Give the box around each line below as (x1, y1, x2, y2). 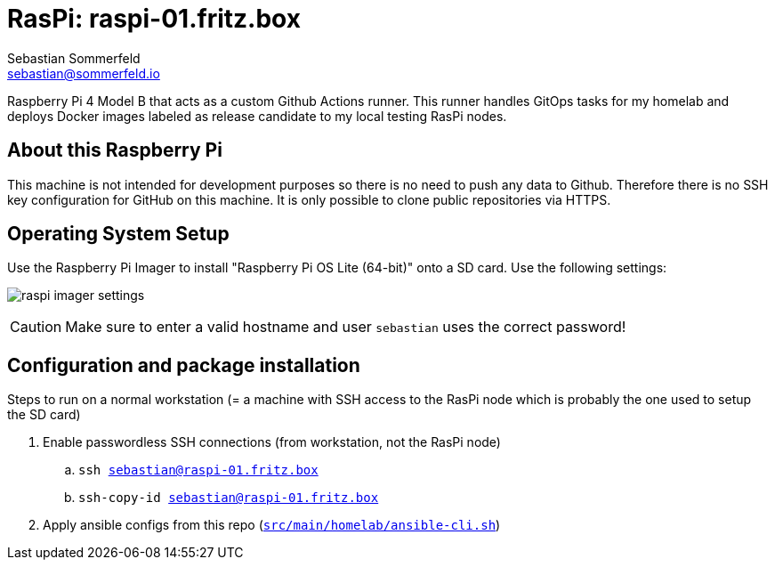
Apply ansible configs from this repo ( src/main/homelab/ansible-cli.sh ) (43, 517, 501, 533)
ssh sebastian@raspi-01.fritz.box (78, 463, 319, 478)
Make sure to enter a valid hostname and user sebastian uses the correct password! (65, 318, 626, 336)
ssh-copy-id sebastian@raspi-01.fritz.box (78, 490, 379, 506)
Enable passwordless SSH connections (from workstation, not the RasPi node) (43, 434, 501, 450)
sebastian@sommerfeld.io (7, 65, 160, 81)
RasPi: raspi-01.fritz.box (7, 4, 301, 34)
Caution (10, 318, 62, 336)
